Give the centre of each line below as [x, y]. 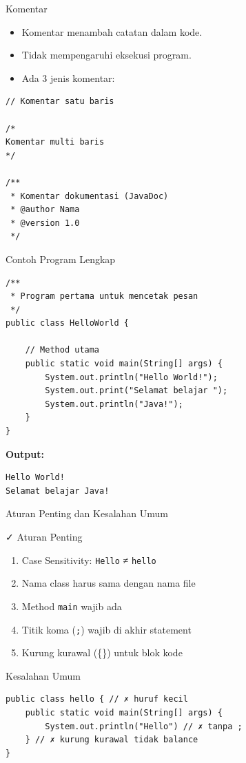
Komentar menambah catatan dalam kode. [112, 31]
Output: [25, 453]
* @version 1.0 [45, 223]
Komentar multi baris [55, 142]
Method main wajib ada [72, 606]
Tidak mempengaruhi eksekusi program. [106, 55]
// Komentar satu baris [60, 102]
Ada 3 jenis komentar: [68, 77]
